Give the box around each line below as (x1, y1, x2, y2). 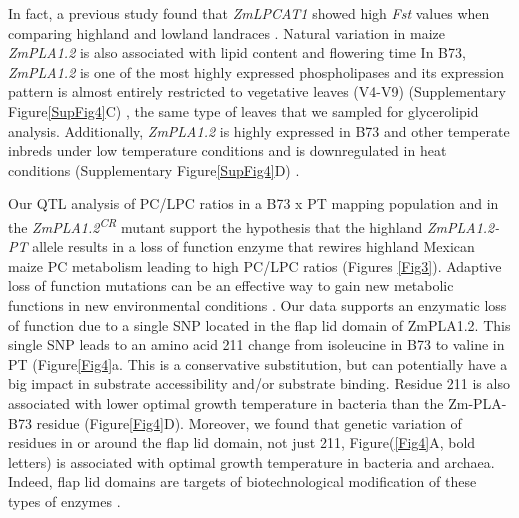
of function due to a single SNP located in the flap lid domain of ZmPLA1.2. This (8, 314, 511, 335)
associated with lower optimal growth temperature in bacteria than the (8, 392, 444, 413)
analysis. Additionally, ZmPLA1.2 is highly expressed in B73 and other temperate (8, 120, 510, 141)
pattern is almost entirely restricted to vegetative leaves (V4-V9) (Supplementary (8, 81, 506, 102)
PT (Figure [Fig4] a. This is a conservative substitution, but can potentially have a (8, 353, 508, 374)
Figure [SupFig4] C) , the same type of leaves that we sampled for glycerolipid (8, 100, 479, 121)
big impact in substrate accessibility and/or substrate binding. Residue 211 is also (8, 373, 510, 394)
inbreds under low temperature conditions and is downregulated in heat (8, 140, 447, 161)
